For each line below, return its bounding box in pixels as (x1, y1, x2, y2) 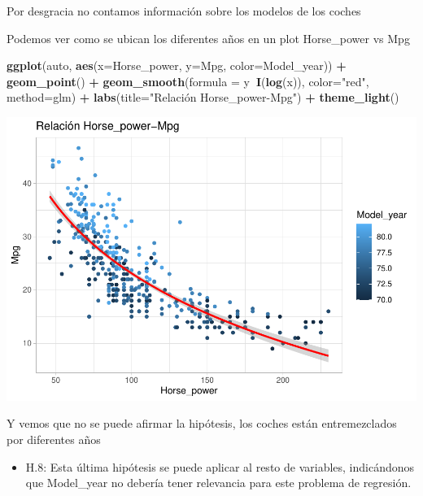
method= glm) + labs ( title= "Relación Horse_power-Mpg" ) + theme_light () (7, 89, 399, 106)
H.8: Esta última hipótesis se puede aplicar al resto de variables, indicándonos (25, 458, 415, 475)
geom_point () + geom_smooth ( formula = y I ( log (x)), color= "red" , (7, 72, 369, 89)
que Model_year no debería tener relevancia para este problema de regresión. (25, 474, 412, 491)
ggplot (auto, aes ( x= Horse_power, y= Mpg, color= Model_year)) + (7, 57, 347, 74)
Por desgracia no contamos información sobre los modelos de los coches (7, 2, 361, 19)
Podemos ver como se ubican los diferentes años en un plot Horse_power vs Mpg (7, 29, 410, 46)
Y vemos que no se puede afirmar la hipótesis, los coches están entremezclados (7, 415, 397, 432)
